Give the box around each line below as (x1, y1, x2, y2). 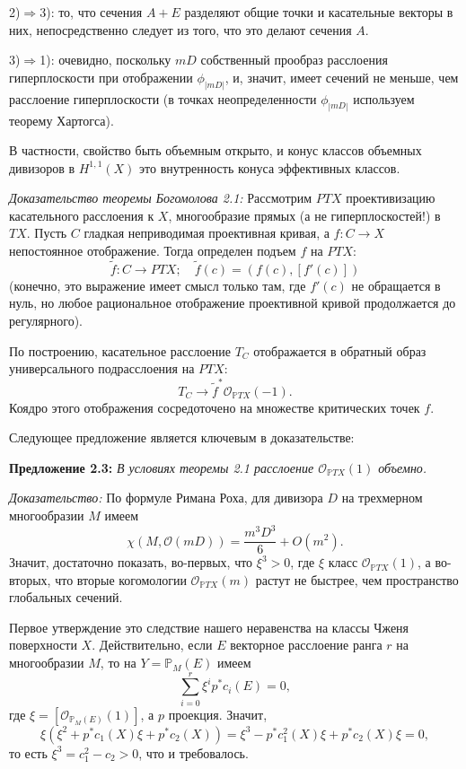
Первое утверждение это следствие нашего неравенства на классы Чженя (9, 617, 409, 636)
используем (353, 89, 415, 108)
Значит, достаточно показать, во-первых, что (9, 553, 253, 572)
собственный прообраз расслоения (200, 50, 388, 69)
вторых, (9, 570, 51, 589)
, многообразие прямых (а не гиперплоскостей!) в (168, 205, 441, 224)
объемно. (378, 458, 427, 476)
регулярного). (9, 311, 83, 330)
